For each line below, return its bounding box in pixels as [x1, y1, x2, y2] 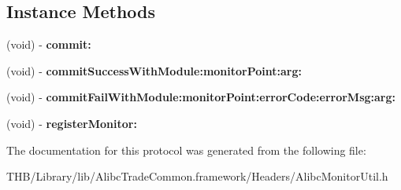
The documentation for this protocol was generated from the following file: [6, 141, 366, 158]
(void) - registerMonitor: [6, 115, 137, 131]
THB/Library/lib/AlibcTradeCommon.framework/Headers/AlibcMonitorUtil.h [6, 168, 388, 185]
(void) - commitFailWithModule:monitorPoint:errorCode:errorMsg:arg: [6, 89, 396, 105]
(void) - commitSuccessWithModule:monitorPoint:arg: [6, 62, 302, 79]
